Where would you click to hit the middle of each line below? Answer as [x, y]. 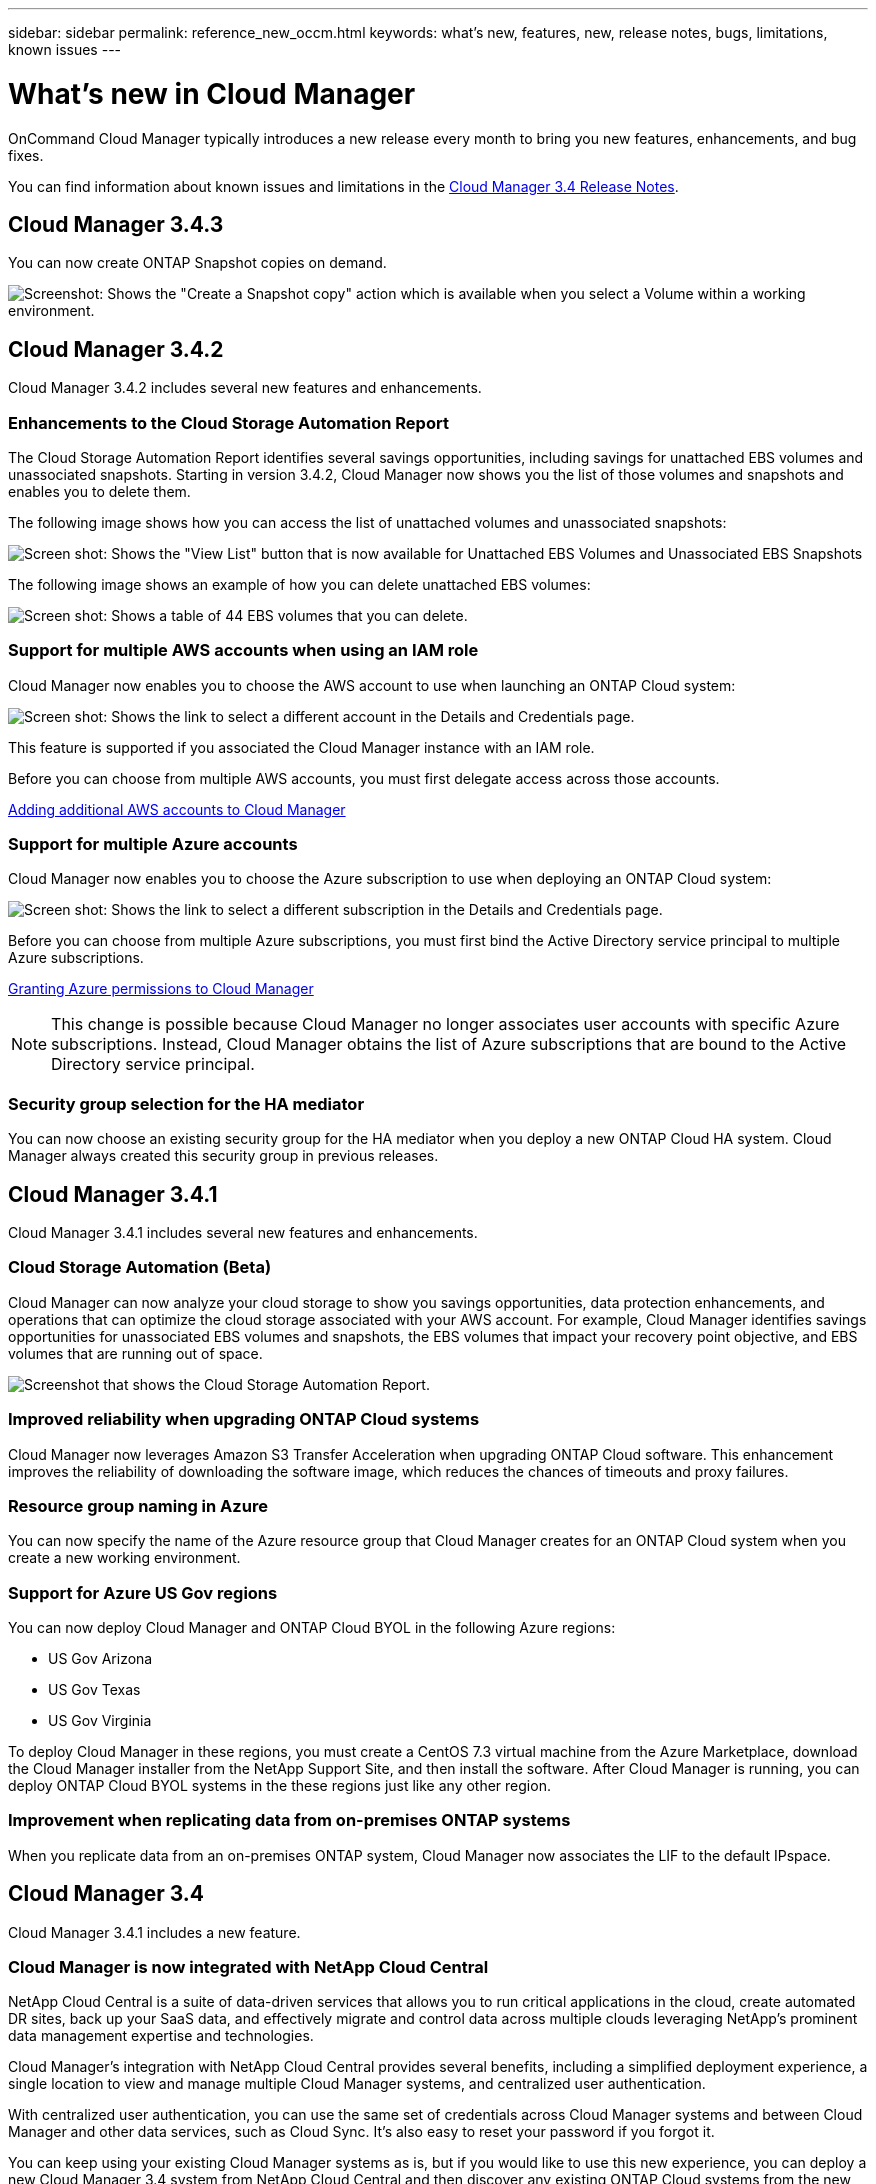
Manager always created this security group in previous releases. [223, 1156]
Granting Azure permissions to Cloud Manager [161, 989]
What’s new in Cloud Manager [212, 93]
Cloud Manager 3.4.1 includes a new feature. [154, 1932]
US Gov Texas [94, 1690]
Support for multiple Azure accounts [153, 844]
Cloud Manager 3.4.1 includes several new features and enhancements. [243, 1233]
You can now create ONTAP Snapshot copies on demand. [197, 263]
